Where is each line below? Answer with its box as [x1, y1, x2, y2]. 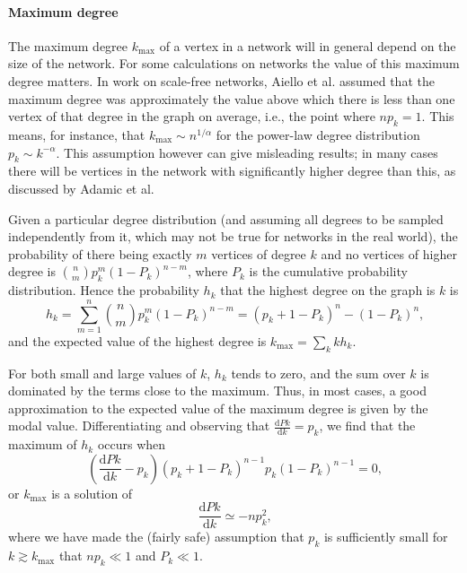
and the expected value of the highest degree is [8, 331, 267, 350]
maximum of [8, 435, 77, 454]
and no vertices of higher [321, 244, 457, 263]
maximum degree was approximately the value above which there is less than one [8, 89, 455, 108]
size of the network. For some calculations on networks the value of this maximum [8, 54, 460, 73]
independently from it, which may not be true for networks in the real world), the [8, 227, 458, 246]
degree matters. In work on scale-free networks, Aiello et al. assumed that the [8, 71, 435, 90]
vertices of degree [211, 244, 306, 263]
